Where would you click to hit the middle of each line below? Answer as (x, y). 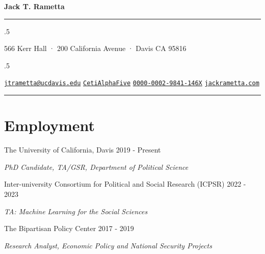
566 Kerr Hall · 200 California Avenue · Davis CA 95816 (95, 48)
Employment (50, 125)
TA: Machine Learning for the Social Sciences (76, 211)
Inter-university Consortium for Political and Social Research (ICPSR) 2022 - (125, 184)
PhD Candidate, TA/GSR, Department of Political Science (96, 167)
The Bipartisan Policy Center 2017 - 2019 (69, 228)
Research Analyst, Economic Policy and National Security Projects (108, 245)
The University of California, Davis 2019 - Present (83, 150)
